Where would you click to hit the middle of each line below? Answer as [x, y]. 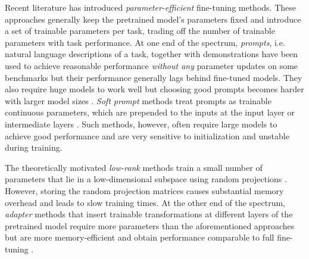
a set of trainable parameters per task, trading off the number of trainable [140, 31]
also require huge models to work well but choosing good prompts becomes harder [154, 89]
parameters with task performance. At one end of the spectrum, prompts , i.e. [145, 42]
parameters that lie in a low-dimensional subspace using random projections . [146, 179]
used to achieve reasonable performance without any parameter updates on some [152, 65]
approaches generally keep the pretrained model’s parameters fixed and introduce [153, 19]
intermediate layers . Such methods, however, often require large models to [141, 124]
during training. [34, 147]
